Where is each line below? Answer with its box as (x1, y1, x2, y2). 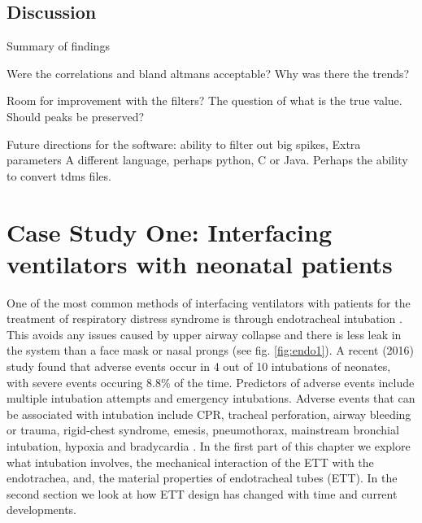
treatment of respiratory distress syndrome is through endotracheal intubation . (7, 310, 402, 327)
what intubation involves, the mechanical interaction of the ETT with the (7, 453, 374, 470)
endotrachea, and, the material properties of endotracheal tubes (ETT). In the (7, 469, 398, 486)
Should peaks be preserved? (7, 107, 145, 124)
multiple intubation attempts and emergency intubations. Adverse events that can (7, 390, 415, 407)
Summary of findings (7, 37, 110, 54)
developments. (7, 501, 77, 518)
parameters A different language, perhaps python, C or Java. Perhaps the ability (7, 151, 408, 168)
